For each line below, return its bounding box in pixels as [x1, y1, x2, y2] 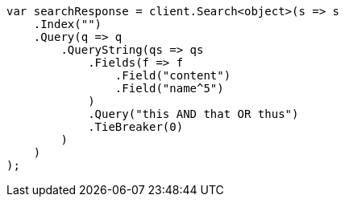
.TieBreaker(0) [88, 120, 184, 133]
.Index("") [33, 18, 102, 30]
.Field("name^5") [114, 82, 224, 95]
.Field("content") [114, 69, 231, 82]
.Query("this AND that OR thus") [88, 108, 299, 120]
